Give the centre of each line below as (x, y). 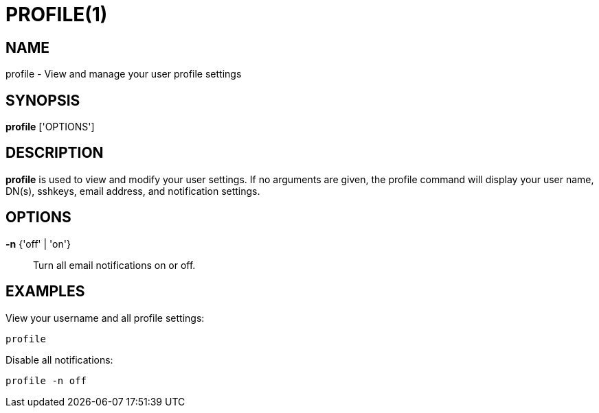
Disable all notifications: (59, 359)
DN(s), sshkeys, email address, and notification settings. (133, 191)
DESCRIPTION (55, 153)
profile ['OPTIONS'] (50, 127)
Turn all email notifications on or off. (114, 265)
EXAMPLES (45, 292)
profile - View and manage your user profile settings (124, 74)
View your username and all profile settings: (105, 318)
